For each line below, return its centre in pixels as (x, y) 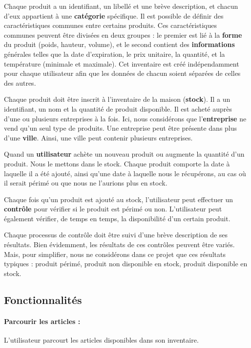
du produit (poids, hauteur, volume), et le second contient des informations (119, 44)
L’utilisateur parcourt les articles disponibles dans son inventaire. (101, 340)
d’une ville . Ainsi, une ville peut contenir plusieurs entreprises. (98, 137)
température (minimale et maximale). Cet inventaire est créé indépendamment (122, 63)
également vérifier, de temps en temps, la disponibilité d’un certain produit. (117, 218)
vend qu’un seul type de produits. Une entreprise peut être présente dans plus (121, 128)
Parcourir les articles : (42, 321)
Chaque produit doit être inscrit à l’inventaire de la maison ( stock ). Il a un (117, 99)
